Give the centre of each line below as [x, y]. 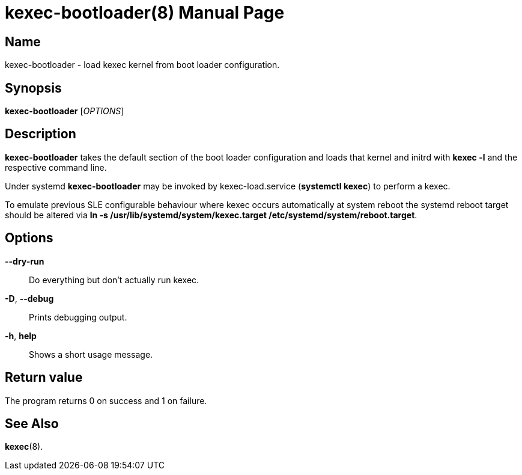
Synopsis [33, 88]
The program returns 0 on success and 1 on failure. [106, 400]
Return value [44, 378]
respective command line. [56, 167]
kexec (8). [24, 447]
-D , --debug [29, 298]
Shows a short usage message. [91, 354]
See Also [32, 423]
